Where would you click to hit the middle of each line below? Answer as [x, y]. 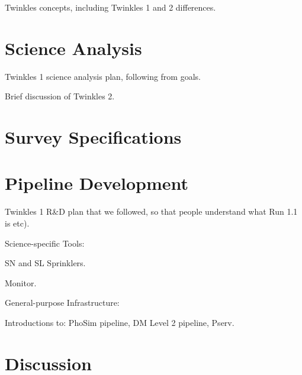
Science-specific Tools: [45, 243]
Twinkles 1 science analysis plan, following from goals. [103, 76]
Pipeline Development [97, 183]
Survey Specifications [93, 137]
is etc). [17, 223]
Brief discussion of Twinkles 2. [60, 96]
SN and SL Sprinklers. [45, 263]
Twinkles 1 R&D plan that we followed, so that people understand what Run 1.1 [151, 211]
